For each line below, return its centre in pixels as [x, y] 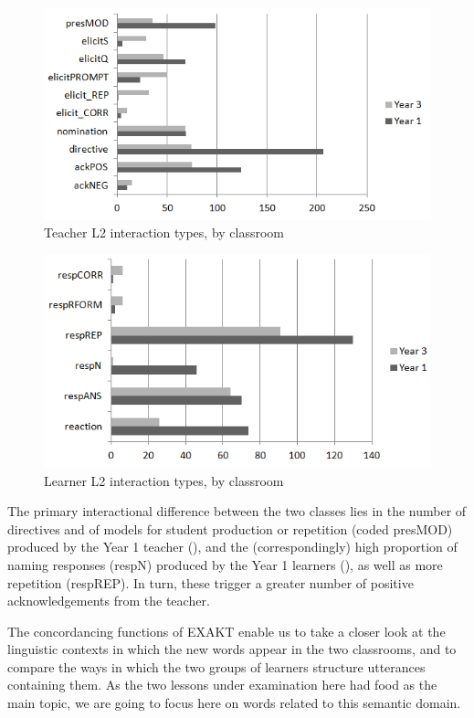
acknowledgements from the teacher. [109, 601]
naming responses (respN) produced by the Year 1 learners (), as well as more [225, 564]
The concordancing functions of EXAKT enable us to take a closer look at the [226, 631]
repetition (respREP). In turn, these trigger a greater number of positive [211, 582]
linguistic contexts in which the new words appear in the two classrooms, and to [232, 649]
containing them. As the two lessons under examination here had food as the [222, 685]
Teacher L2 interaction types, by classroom [164, 232]
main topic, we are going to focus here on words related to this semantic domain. [234, 703]
